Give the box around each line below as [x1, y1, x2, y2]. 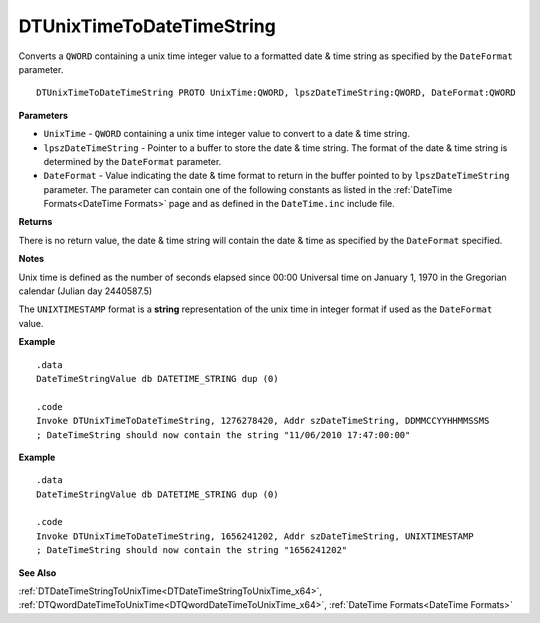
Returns [18, 216, 53, 228]
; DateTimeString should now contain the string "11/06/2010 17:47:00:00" [36, 429, 411, 440]
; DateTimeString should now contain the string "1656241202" [36, 545, 348, 556]
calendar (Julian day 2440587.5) [18, 285, 153, 297]
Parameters [18, 109, 69, 121]
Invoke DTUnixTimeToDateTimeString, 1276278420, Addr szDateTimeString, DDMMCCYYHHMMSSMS [36, 415, 490, 427]
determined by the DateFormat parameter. [43, 155, 222, 167]
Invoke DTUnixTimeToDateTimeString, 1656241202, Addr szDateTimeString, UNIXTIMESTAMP [36, 530, 474, 542]
